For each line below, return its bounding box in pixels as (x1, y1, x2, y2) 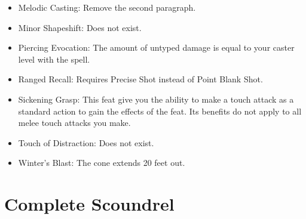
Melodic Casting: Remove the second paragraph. (18, 1, 196, 13)
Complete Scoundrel (4, 192, 175, 216)
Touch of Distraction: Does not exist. (18, 136, 154, 149)
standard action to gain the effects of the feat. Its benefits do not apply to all (18, 104, 302, 117)
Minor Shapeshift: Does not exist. (18, 21, 142, 33)
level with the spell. (18, 53, 90, 65)
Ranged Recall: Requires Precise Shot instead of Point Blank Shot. (18, 73, 263, 85)
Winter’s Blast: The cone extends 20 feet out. (18, 156, 185, 169)
